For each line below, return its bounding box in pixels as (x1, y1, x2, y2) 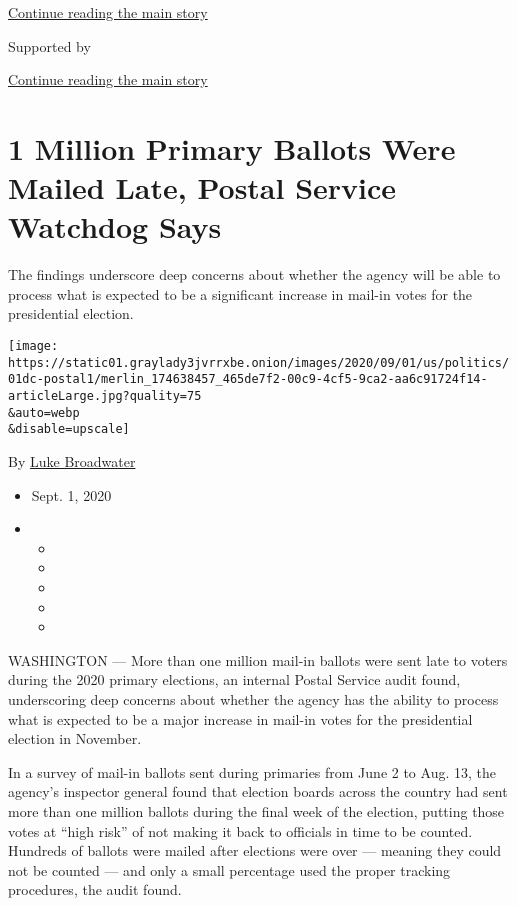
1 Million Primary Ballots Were (8, 127, 456, 168)
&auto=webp (8, 405, 80, 420)
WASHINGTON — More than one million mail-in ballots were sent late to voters (8, 649, 508, 670)
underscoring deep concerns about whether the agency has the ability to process (8, 688, 499, 709)
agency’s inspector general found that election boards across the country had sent (8, 781, 508, 802)
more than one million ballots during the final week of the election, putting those (8, 800, 505, 821)
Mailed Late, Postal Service (8, 167, 397, 208)
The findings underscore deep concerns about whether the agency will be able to (8, 264, 501, 285)
